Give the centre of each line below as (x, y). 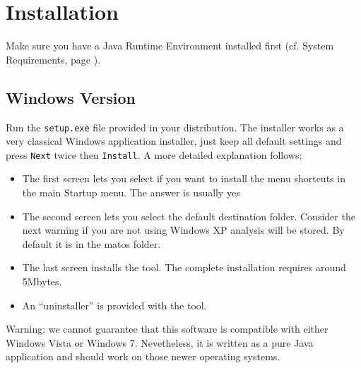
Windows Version (71, 97)
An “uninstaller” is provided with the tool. (114, 305)
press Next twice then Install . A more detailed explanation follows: (154, 154)
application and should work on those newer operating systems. (143, 356)
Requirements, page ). (53, 59)
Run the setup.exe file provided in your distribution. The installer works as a (175, 127)
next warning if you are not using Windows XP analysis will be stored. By (183, 230)
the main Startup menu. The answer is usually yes (131, 192)
